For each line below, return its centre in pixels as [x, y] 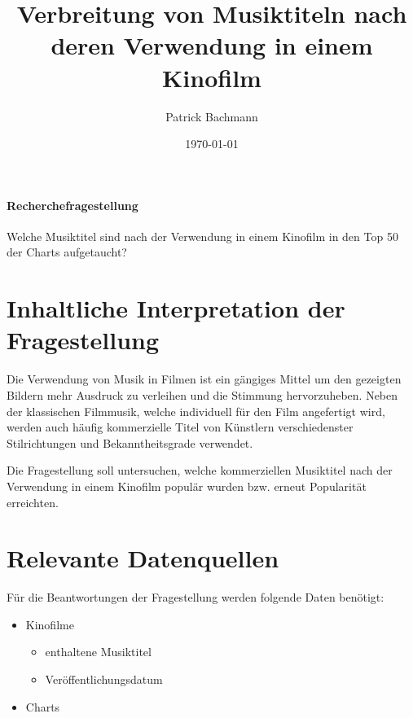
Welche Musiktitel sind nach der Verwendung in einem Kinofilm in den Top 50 [202, 236]
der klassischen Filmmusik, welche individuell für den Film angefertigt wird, [196, 411]
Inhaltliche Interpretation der [176, 308]
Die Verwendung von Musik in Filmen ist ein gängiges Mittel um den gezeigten [204, 379]
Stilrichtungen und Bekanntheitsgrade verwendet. [130, 442]
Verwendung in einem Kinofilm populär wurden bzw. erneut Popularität [187, 486]
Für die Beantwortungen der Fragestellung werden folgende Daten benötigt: [196, 597]
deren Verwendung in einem [212, 45]
